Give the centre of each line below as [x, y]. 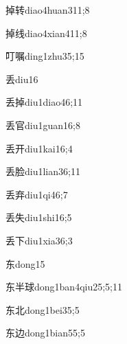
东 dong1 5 [25, 263]
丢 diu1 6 [22, 79]
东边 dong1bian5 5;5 [45, 333]
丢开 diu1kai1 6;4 [39, 148]
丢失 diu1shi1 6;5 [39, 217]
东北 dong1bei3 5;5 [43, 309]
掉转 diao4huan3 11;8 [48, 10]
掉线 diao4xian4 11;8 [46, 33]
